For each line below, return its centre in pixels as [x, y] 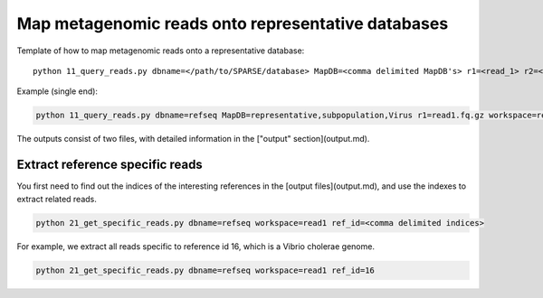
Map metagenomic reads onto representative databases [233, 23]
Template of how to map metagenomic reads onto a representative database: [161, 51]
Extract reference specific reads [110, 165]
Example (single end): [57, 91]
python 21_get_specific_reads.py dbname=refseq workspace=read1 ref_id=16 [205, 270]
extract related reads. [57, 199]
